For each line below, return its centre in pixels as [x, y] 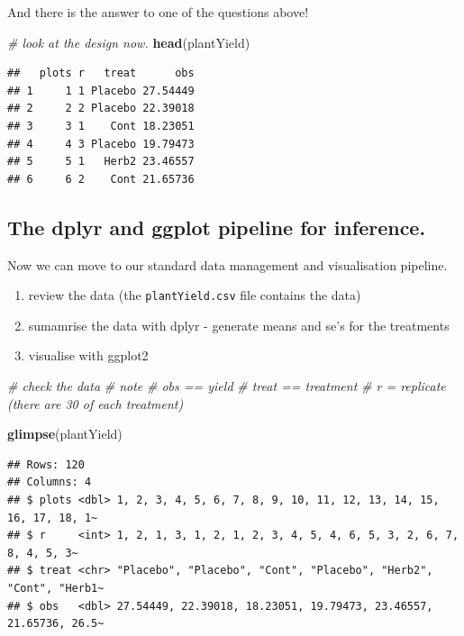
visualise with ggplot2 [88, 355]
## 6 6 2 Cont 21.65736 [101, 179]
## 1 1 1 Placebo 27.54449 [101, 91]
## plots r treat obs [101, 73]
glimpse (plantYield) [65, 434]
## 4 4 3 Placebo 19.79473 [101, 144]
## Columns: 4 [50, 482]
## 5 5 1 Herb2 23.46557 [101, 162]
